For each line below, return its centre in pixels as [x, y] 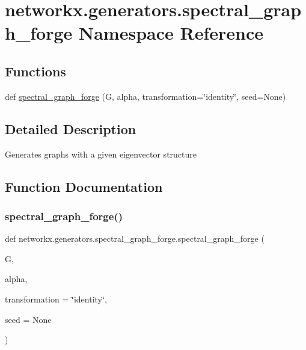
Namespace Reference [171, 33]
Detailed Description [71, 128]
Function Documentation [84, 186]
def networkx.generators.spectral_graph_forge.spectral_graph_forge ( [135, 238]
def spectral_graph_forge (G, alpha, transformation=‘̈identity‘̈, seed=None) [145, 96]
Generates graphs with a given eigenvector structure [101, 154]
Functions [35, 71]
